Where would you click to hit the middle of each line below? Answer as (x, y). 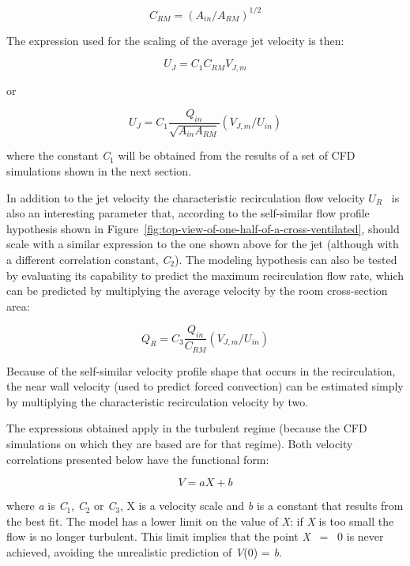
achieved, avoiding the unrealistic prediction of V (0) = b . (144, 551)
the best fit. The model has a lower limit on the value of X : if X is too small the (200, 521)
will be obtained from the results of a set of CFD (237, 155)
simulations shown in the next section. (99, 170)
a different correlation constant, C (88, 259)
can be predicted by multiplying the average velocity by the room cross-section (197, 291)
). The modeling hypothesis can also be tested (286, 259)
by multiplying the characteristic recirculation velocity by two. (158, 401)
